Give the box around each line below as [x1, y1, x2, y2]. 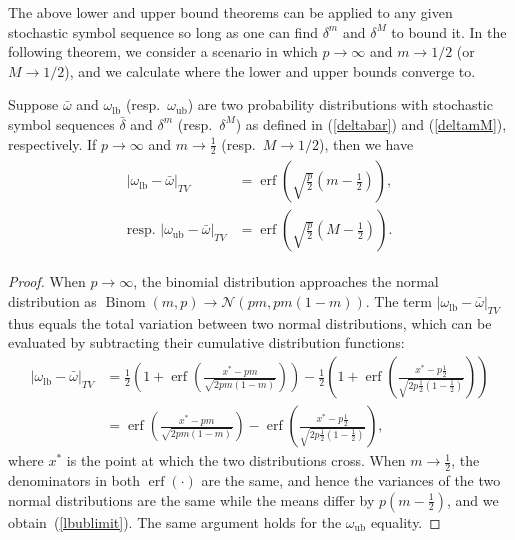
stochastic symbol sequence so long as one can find [8, 21, 318, 42]
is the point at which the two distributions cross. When [66, 450, 406, 471]
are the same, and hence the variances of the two [201, 469, 501, 490]
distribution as [8, 291, 97, 312]
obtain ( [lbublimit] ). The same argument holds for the [8, 511, 342, 532]
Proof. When [8, 271, 86, 292]
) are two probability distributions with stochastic [187, 94, 493, 115]
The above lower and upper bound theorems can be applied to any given [8, 2, 453, 22]
